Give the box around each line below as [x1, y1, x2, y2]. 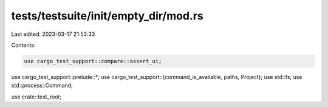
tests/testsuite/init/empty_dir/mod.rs [11, 9, 203, 22]
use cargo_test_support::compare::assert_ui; [24, 58, 162, 64]
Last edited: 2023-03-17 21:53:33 [11, 30, 95, 38]
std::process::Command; [11, 82, 73, 89]
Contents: [11, 41, 36, 49]
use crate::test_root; [11, 93, 62, 100]
